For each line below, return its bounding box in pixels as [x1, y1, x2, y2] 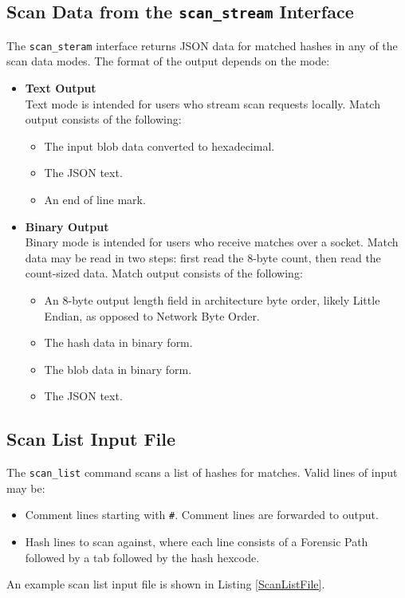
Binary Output [25, 218, 109, 234]
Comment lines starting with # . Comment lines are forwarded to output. [25, 506, 379, 523]
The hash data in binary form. [44, 334, 193, 351]
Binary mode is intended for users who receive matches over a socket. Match [25, 234, 399, 250]
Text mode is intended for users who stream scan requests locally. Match [25, 95, 380, 112]
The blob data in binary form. [44, 360, 192, 377]
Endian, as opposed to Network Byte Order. [44, 307, 260, 324]
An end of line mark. [44, 191, 146, 207]
